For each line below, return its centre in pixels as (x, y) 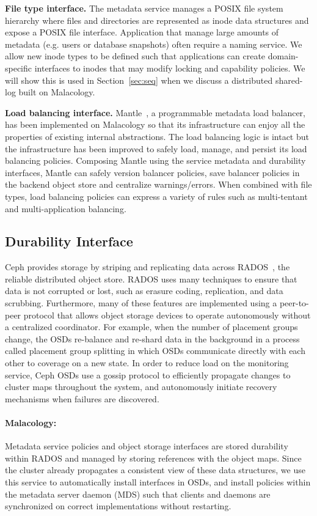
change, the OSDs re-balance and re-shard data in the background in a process (152, 338)
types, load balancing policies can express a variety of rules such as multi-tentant (156, 196)
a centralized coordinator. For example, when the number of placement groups (151, 327)
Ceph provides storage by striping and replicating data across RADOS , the (148, 267)
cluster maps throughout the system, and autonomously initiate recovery (141, 387)
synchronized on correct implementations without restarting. (118, 506)
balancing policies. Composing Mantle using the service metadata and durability (155, 160)
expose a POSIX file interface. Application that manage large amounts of (142, 32)
